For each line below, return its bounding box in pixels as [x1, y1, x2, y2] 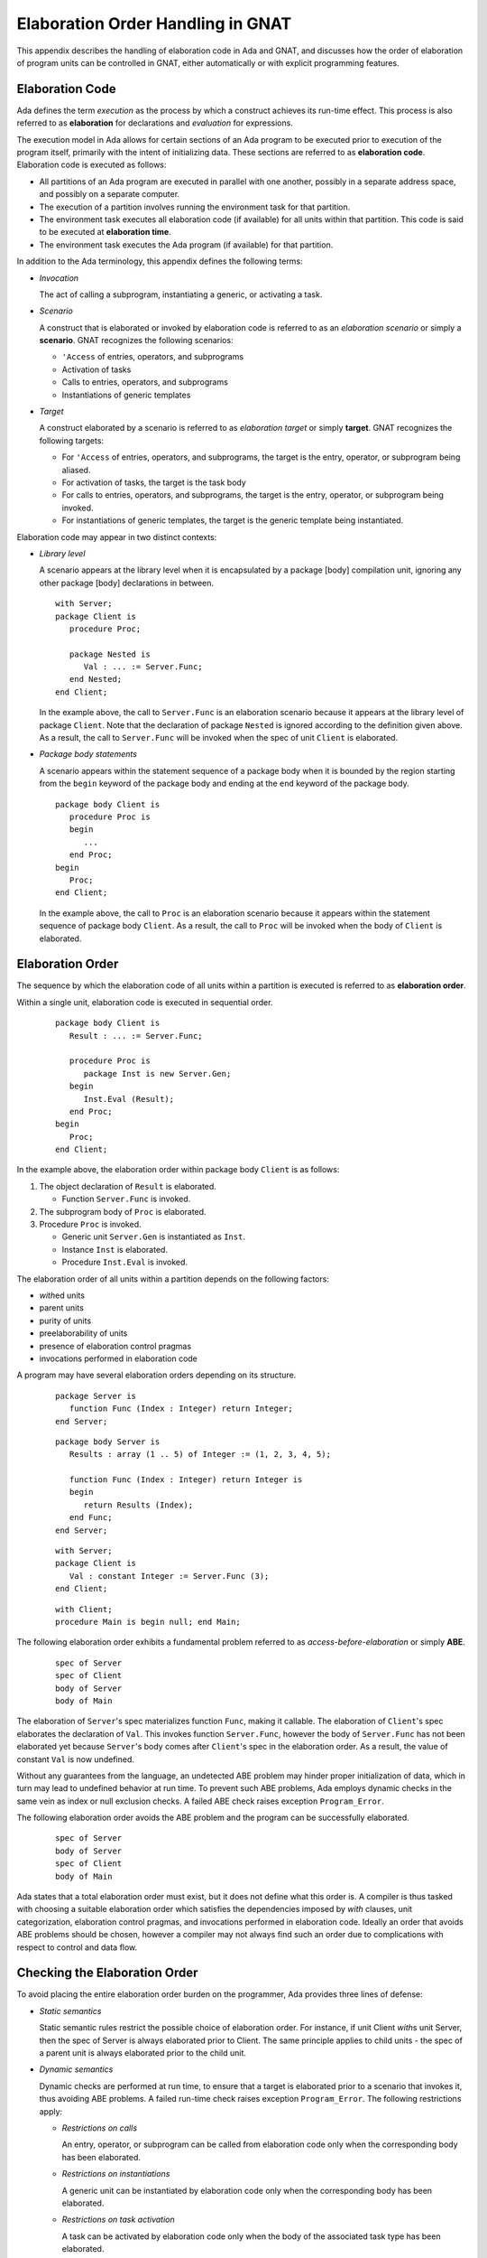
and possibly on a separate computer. [39, 189, 180, 200]
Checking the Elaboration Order [16, 1965, 198, 1981]
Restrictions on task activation [61, 2214, 175, 2225]
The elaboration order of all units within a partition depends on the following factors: [16, 1274, 329, 1284]
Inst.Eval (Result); [83, 1094, 175, 1104]
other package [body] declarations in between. [39, 577, 215, 588]
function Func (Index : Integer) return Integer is [69, 1475, 303, 1485]
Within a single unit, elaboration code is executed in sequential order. [16, 996, 273, 1007]
